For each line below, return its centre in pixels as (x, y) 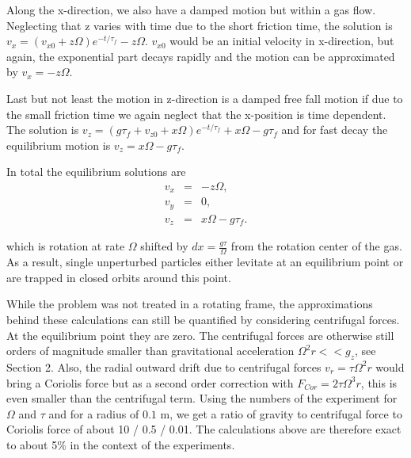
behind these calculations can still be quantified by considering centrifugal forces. (203, 319)
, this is (379, 382)
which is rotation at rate (66, 246)
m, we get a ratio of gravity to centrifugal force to (281, 413)
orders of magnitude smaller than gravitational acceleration (150, 351)
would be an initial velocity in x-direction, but (282, 41)
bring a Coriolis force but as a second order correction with (150, 382)
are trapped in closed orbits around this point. (119, 277)
